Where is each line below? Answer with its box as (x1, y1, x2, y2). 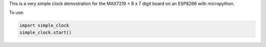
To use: (9, 10, 25, 16)
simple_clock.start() (19, 29, 72, 35)
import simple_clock (19, 23, 69, 28)
